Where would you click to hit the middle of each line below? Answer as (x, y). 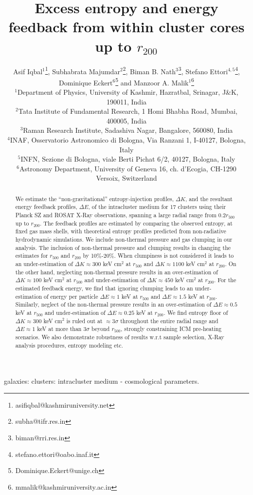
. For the (225, 280)
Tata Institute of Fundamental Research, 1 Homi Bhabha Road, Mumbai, (128, 111)
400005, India (126, 120)
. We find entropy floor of (196, 312)
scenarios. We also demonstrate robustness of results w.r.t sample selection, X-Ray (120, 337)
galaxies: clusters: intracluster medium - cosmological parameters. (102, 381)
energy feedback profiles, (46, 207)
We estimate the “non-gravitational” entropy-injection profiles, (95, 198)
